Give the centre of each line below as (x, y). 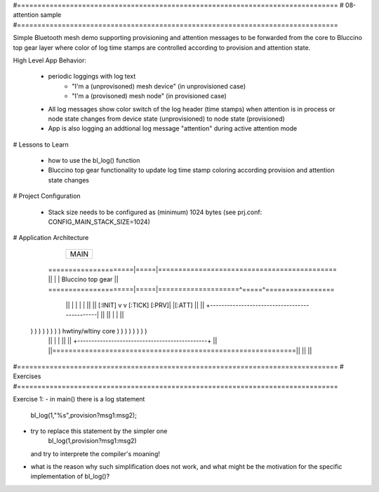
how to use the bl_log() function (94, 161)
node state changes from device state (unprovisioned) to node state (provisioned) (167, 119)
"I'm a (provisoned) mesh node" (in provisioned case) (149, 96)
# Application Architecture (51, 238)
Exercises (27, 376)
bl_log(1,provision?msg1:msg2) (92, 441)
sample (51, 15)
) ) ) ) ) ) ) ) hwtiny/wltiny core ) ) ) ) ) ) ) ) (89, 331)
